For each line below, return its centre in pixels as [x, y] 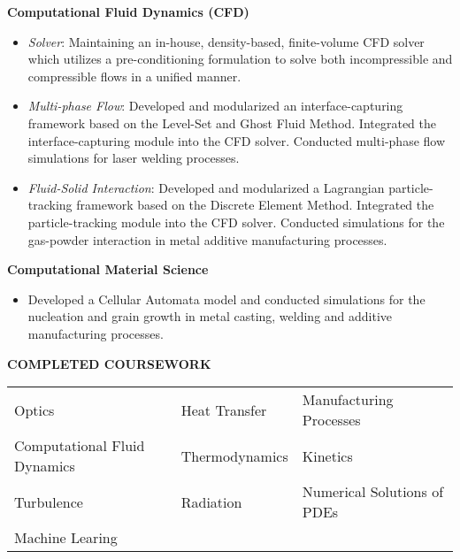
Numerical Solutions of [373, 492]
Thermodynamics [234, 456]
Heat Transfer [224, 410]
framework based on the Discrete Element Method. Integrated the [255, 205]
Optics [34, 410]
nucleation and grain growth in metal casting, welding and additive [210, 316]
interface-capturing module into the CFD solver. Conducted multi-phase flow [237, 140]
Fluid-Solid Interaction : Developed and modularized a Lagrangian [206, 187]
